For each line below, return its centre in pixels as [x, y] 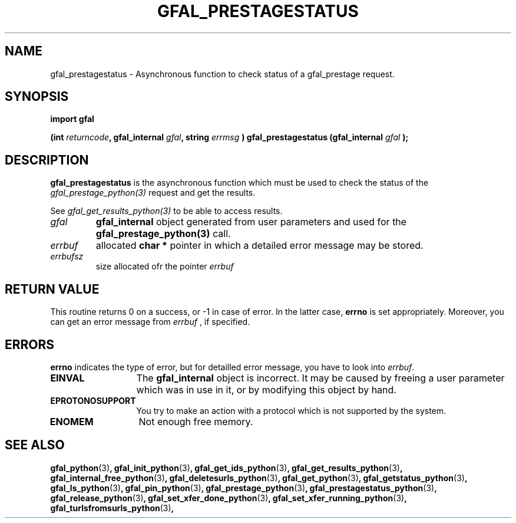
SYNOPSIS [37, 97]
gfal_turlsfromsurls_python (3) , [112, 508]
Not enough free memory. [196, 421]
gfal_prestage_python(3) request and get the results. [153, 193]
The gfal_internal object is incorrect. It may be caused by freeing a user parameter [320, 378]
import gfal [72, 119]
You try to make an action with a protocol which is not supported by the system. [291, 410]
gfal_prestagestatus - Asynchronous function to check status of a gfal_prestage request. [222, 74]
